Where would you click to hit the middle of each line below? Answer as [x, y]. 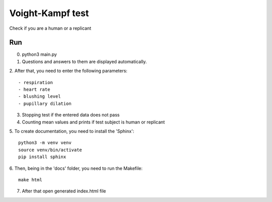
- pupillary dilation [45, 104]
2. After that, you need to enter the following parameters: [69, 71]
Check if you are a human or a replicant [50, 28]
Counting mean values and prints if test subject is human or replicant [93, 122]
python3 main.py [40, 54]
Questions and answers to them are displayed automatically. [84, 61]
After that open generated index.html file [64, 191]
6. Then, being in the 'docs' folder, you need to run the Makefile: [76, 168]
